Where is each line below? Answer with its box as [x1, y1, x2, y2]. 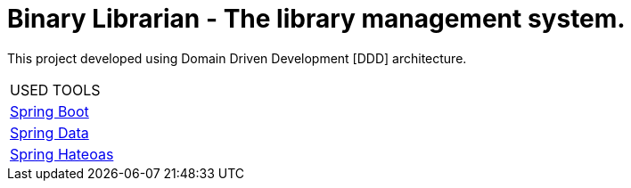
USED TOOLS [10, 80, 101, 99]
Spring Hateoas [10, 144, 114, 163]
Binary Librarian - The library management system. [7, 4, 626, 34]
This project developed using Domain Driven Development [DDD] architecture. [7, 50, 467, 66]
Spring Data [10, 123, 89, 142]
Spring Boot [10, 102, 89, 120]
